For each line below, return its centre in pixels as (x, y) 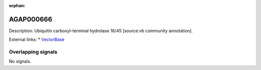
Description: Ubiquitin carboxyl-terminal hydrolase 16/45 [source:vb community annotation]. (101, 31)
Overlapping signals (33, 52)
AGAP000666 (31, 19)
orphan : (17, 6)
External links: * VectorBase (37, 40)
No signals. (20, 61)
